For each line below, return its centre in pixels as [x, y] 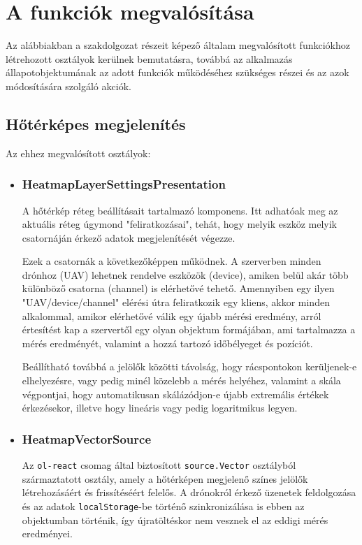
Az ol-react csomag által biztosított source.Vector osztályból [159, 465]
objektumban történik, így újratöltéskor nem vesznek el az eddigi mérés [175, 519]
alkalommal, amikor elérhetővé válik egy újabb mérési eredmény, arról [172, 315]
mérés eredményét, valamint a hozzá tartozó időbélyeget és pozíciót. [167, 343]
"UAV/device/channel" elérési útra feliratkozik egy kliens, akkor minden [176, 302]
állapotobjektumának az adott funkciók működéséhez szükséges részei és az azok [178, 72]
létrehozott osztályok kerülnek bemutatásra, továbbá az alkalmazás [149, 58]
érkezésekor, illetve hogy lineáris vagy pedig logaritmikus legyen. [160, 408]
